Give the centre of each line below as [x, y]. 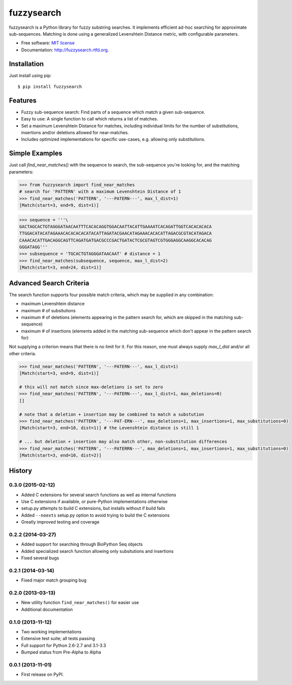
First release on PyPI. [43, 675]
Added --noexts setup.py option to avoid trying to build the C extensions [95, 515]
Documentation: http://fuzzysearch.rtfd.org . [65, 50]
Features [23, 100]
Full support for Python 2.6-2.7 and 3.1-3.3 [64, 645]
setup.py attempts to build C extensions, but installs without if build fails [93, 508]
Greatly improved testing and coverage [60, 522]
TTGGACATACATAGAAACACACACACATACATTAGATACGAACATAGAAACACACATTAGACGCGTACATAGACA [115, 233]
